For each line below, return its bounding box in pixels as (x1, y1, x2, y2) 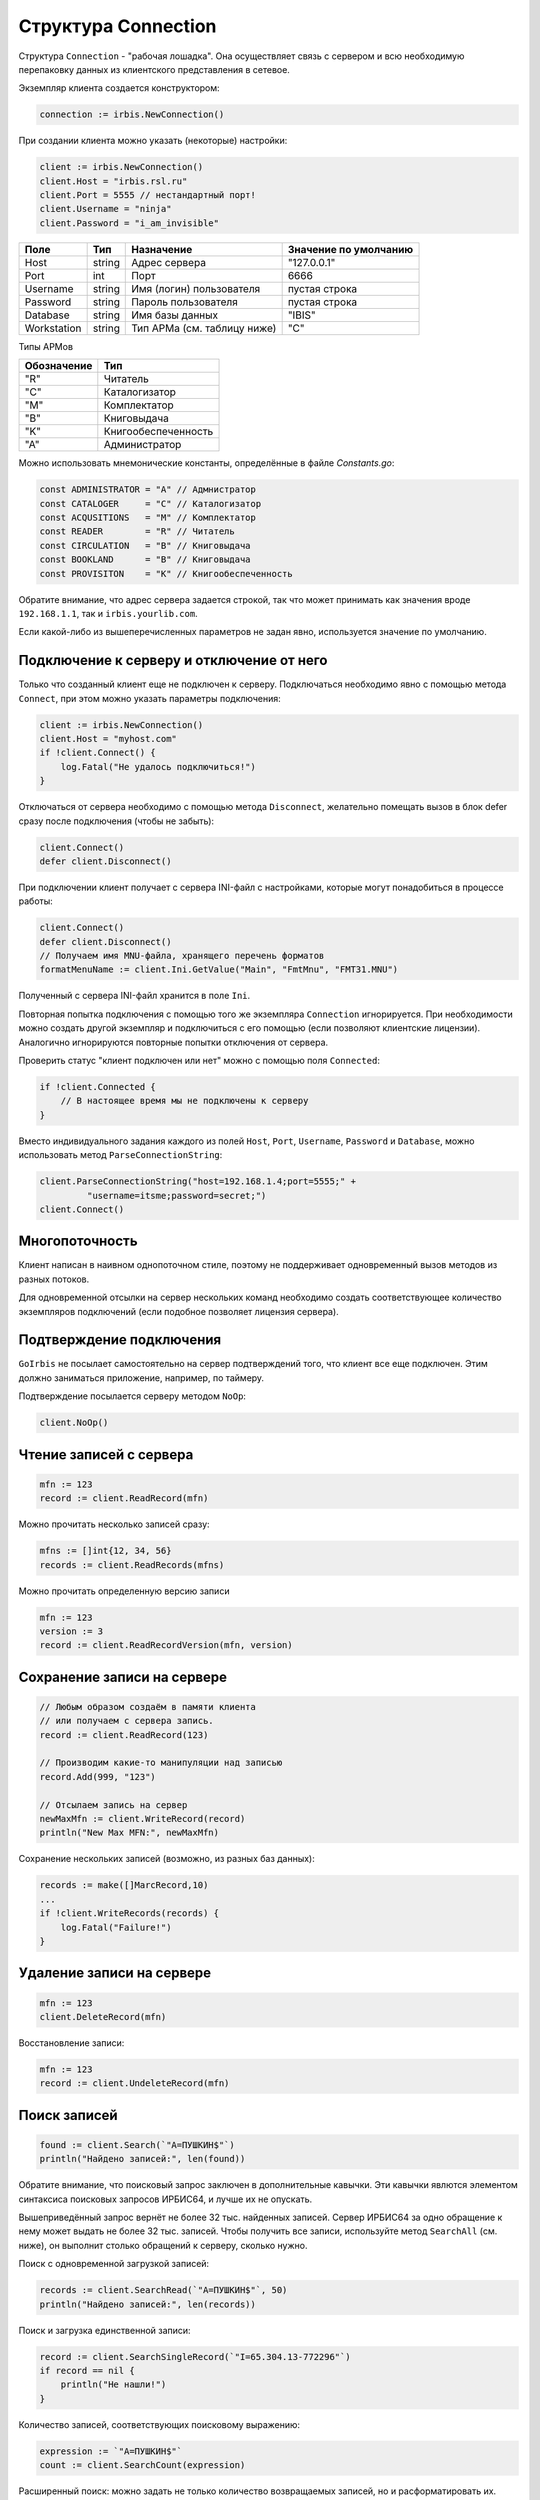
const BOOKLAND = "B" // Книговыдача (39, 554, 251, 565)
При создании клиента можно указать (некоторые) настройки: (18, 135, 288, 147)
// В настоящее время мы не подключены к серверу (60, 1095, 309, 1107)
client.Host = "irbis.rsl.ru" (39, 175, 188, 187)
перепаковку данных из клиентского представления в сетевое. (18, 63, 290, 75)
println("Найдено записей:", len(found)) (39, 2153, 246, 2165)
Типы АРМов (18, 340, 74, 352)
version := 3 (39, 1625, 104, 1637)
